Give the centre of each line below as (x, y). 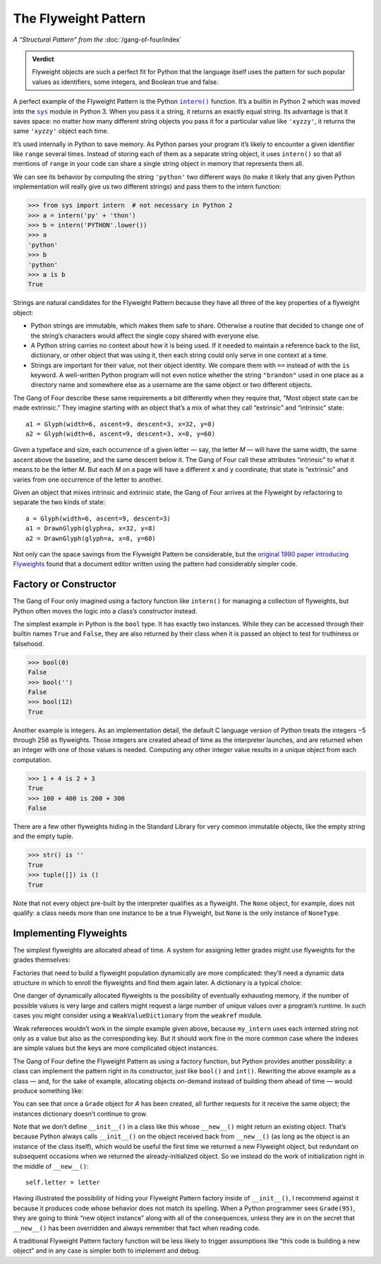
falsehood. (29, 643)
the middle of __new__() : (51, 1166)
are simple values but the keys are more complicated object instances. (116, 1048)
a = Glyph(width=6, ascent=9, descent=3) (98, 518)
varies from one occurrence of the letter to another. (88, 479)
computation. (32, 760)
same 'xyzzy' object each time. (61, 131)
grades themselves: (42, 960)
